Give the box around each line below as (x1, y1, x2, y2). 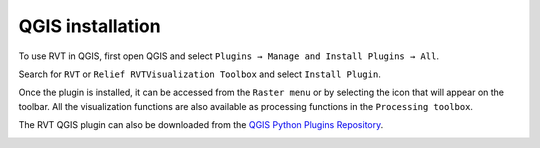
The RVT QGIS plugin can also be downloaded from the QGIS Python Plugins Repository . (18, 119, 384, 131)
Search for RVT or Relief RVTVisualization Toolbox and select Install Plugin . (18, 68, 382, 80)
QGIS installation (18, 15, 161, 37)
